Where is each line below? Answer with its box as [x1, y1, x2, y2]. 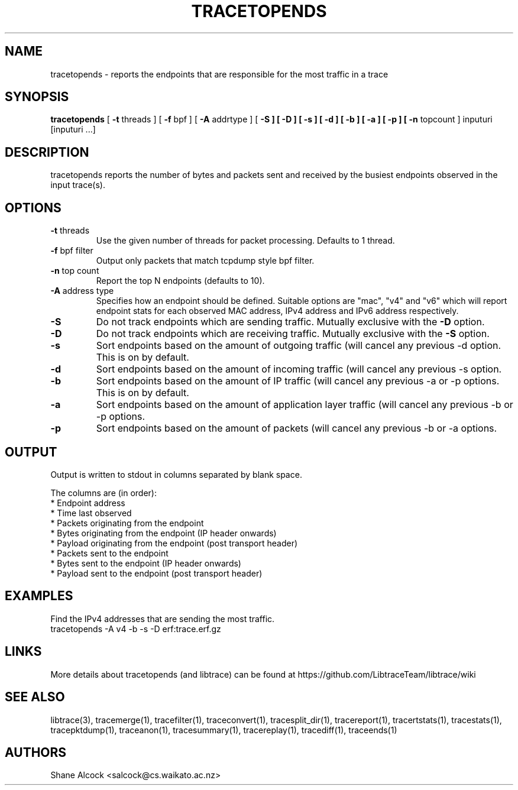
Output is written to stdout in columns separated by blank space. [50, 469, 302, 480]
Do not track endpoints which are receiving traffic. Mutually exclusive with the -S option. [96, 328, 490, 340]
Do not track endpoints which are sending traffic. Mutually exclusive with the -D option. [96, 316, 485, 328]
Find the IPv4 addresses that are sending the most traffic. [50, 613, 275, 624]
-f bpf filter [50, 245, 93, 256]
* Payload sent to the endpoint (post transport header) [50, 568, 263, 578]
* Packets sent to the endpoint [50, 548, 169, 558]
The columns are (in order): [50, 487, 157, 498]
